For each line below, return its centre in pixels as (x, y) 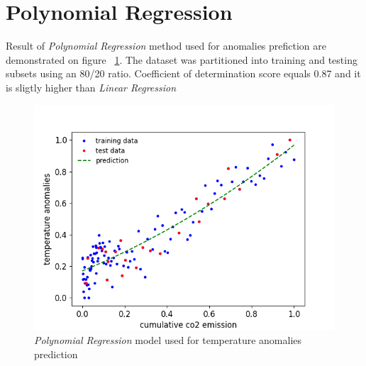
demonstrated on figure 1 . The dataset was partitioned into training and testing (182, 59)
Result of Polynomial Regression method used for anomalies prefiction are (166, 46)
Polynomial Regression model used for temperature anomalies (168, 340)
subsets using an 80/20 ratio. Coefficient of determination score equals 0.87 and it (183, 73)
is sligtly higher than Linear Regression (91, 87)
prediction (56, 354)
